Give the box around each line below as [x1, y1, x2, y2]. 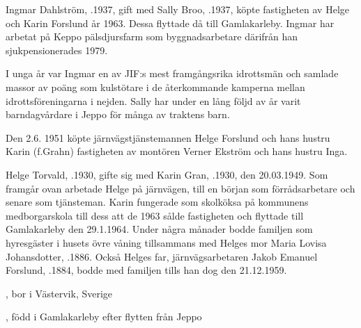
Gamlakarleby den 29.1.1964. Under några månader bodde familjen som [6, 222, 313, 236]
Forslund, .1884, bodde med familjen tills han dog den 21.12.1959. [6, 263, 287, 277]
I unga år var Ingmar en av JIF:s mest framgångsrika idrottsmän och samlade [6, 66, 339, 81]
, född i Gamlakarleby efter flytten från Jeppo [6, 309, 202, 324]
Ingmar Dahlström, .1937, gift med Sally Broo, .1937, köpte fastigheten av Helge [6, 2, 349, 16]
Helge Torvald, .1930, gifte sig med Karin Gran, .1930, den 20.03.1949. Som [6, 167, 328, 181]
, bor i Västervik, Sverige [6, 286, 113, 300]
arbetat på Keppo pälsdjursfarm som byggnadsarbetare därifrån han [6, 29, 298, 44]
